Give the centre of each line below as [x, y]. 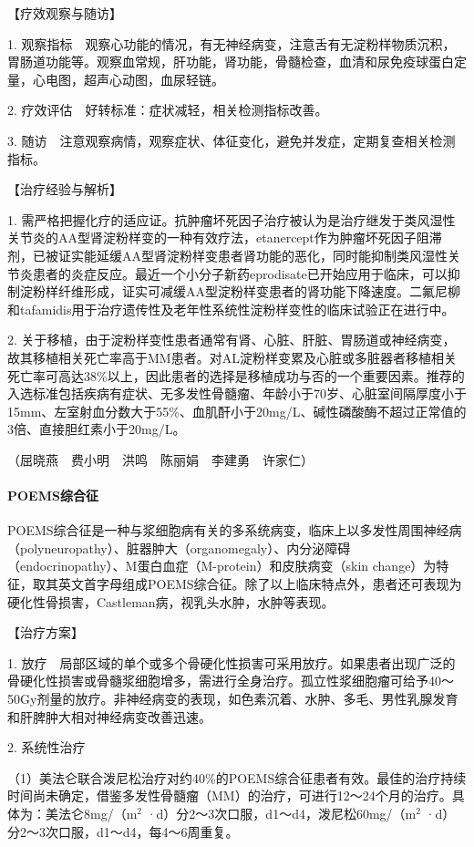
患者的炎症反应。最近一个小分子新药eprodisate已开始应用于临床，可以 [240, 273]
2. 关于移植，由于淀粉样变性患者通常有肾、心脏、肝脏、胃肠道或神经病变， [232, 340]
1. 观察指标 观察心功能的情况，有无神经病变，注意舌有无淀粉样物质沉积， [232, 43]
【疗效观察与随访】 [65, 13]
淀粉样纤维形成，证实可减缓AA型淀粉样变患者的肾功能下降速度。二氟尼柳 [240, 291]
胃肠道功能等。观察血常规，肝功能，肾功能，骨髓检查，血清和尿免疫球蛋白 [231, 62]
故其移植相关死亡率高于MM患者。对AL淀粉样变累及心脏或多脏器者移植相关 [232, 357]
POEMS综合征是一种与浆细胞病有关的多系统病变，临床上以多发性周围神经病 [235, 530]
